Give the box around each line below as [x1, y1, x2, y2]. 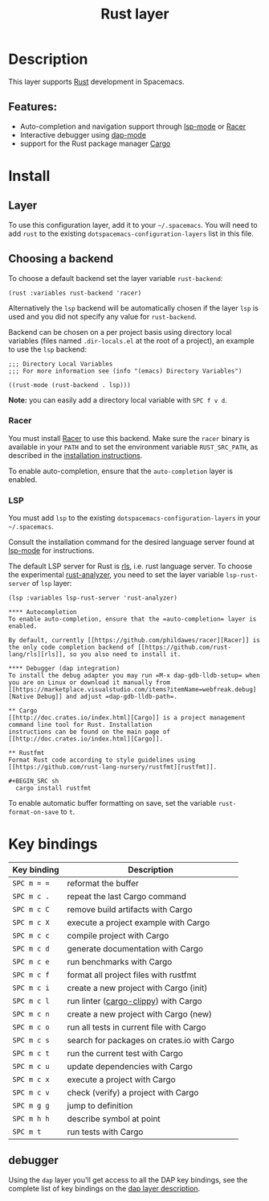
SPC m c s [12, 1036, 50, 1045]
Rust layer [100, 5, 170, 23]
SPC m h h [12, 1114, 50, 1124]
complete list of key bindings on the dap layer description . [8, 1183, 201, 1193]
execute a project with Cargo [67, 1074, 176, 1085]
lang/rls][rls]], [8, 650, 67, 658]
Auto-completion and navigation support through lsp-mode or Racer [19, 122, 247, 131]
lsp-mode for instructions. [8, 546, 95, 555]
